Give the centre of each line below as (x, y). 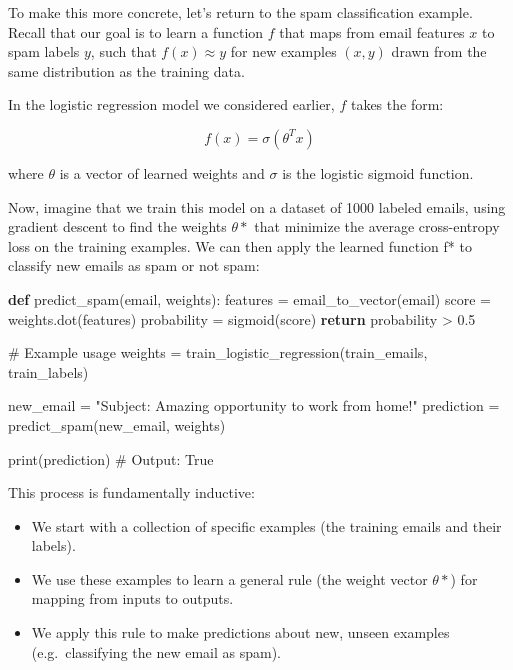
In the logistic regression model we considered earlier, (171, 104)
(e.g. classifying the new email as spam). (156, 651)
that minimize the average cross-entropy (377, 226)
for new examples (283, 51)
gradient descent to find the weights (117, 226)
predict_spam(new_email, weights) (117, 424)
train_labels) (48, 371)
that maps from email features (372, 31)
